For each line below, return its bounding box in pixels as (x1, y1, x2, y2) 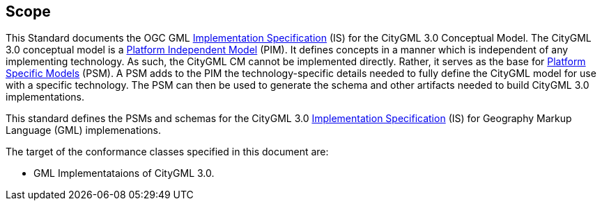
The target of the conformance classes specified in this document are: (6, 146, 329, 158)
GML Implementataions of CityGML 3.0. (33, 167, 215, 180)
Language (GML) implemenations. (6, 124, 162, 137)
